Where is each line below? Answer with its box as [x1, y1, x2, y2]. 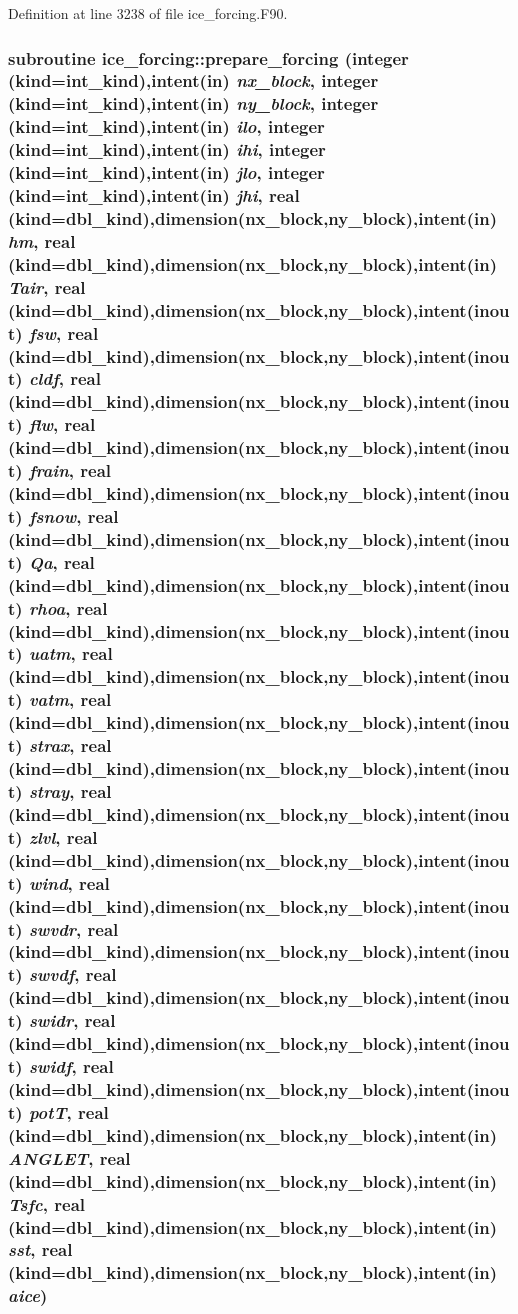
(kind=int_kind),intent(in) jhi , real [8, 183, 300, 208]
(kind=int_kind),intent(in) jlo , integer [8, 160, 325, 185]
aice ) [8, 1283, 48, 1308]
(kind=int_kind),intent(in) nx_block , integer [8, 68, 379, 93]
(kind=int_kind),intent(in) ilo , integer [8, 114, 325, 139]
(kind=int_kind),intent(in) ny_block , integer [8, 91, 379, 116]
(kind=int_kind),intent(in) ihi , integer [8, 137, 326, 162]
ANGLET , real [8, 1145, 131, 1170]
